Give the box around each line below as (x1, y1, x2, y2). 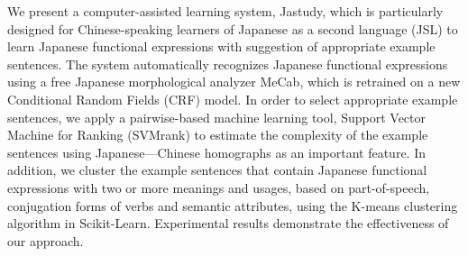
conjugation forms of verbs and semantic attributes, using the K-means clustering (7, 196, 458, 215)
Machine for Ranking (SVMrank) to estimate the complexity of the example (7, 125, 428, 144)
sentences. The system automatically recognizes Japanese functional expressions (7, 54, 448, 73)
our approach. (7, 231, 84, 250)
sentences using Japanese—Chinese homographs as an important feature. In (7, 142, 427, 161)
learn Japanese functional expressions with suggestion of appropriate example (7, 37, 436, 56)
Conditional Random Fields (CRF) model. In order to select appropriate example (7, 89, 458, 108)
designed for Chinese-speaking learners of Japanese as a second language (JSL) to (7, 19, 458, 38)
